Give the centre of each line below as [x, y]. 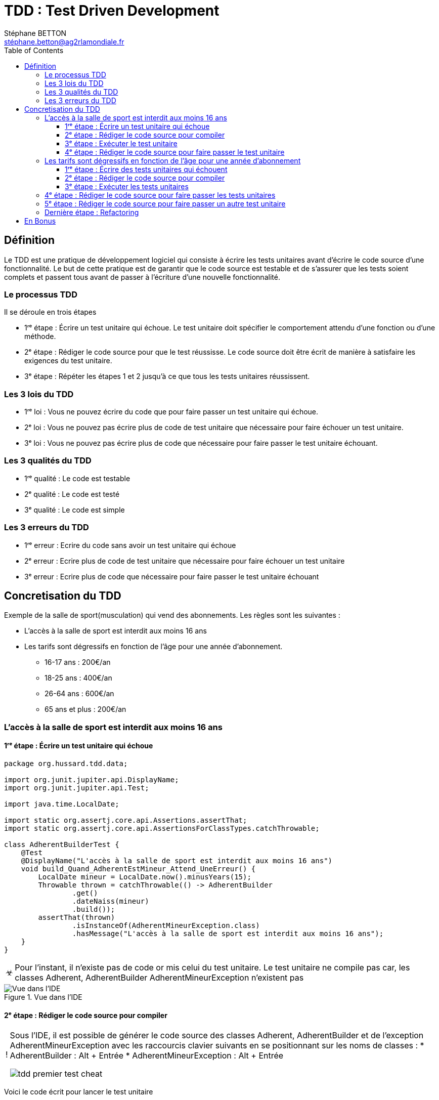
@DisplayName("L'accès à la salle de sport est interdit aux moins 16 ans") [177, 861]
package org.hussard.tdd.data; [66, 764]
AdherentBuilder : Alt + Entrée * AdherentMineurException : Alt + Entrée [147, 1056]
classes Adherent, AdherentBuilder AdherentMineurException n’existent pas [159, 978]
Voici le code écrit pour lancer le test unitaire [79, 1092]
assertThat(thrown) [77, 918]
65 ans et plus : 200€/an [85, 709]
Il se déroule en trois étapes [50, 312]
